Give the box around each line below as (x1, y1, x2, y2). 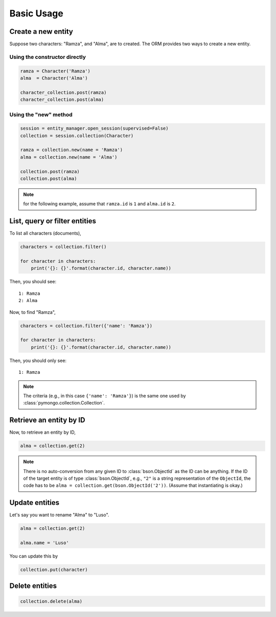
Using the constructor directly (9, 53, 86, 60)
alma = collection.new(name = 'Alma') (20, 154, 118, 160)
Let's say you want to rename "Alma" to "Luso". (9, 512, 109, 518)
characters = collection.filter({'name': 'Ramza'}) (20, 323, 153, 329)
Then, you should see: (9, 279, 56, 285)
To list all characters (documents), (9, 230, 81, 237)
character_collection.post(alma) (20, 97, 104, 102)
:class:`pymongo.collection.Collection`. (23, 400, 105, 406)
